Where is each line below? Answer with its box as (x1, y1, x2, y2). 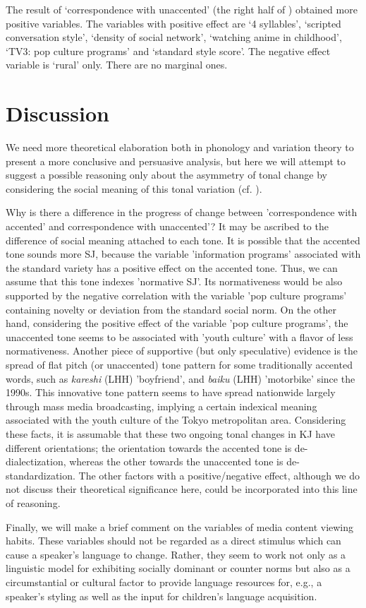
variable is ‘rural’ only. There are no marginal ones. (6, 57, 228, 72)
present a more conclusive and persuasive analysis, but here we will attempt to (6, 153, 346, 168)
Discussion (6, 99, 109, 128)
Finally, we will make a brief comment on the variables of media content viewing (6, 519, 354, 534)
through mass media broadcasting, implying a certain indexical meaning (6, 398, 317, 413)
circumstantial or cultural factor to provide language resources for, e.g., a (6, 574, 322, 589)
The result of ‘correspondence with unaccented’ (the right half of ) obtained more (6, 2, 358, 16)
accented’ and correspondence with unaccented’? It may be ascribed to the (6, 219, 329, 234)
